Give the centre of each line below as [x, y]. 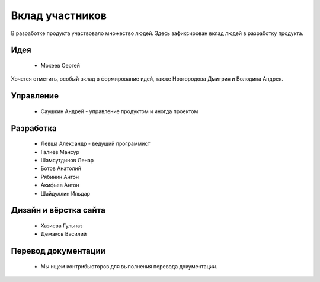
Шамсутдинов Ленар [67, 160]
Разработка [34, 128]
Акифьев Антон [60, 185]
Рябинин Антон [60, 177]
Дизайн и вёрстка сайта [58, 210]
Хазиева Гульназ [62, 226]
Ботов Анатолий [61, 168]
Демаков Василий [64, 234]
